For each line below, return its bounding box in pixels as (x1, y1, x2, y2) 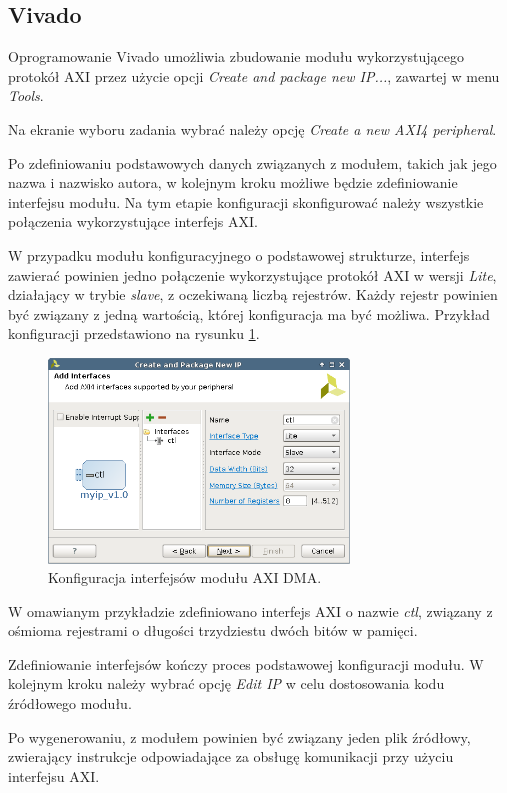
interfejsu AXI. (8, 765, 100, 786)
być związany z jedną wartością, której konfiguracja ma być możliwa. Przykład (8, 303, 490, 324)
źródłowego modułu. (8, 693, 132, 714)
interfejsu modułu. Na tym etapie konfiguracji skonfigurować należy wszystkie (8, 191, 484, 212)
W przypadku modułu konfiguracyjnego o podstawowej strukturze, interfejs (8, 244, 470, 265)
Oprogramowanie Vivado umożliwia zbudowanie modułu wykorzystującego (8, 46, 465, 67)
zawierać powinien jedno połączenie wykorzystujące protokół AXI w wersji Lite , (8, 264, 497, 285)
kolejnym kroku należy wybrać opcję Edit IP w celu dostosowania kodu (8, 673, 445, 694)
